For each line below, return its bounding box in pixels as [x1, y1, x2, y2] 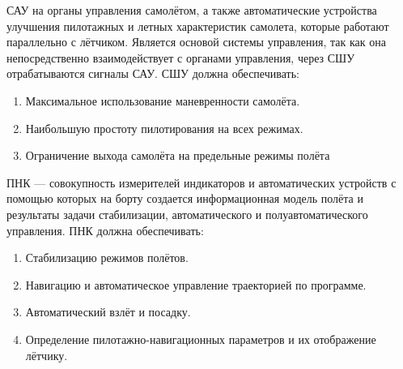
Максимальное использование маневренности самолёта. [25, 92, 300, 109]
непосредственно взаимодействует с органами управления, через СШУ [6, 49, 355, 66]
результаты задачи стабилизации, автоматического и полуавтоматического [6, 205, 368, 222]
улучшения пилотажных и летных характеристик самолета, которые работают [6, 17, 389, 34]
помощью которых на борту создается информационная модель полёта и [6, 190, 363, 207]
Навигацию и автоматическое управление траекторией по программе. [25, 276, 367, 293]
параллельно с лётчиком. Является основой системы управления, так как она [6, 33, 386, 50]
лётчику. [25, 346, 68, 363]
